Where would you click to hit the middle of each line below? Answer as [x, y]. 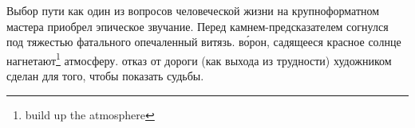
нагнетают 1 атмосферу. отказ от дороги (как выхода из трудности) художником [199, 59]
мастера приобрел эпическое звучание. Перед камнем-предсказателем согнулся [198, 26]
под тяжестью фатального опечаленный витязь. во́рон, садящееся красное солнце [204, 42]
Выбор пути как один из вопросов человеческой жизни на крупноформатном [193, 10]
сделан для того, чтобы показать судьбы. [105, 76]
